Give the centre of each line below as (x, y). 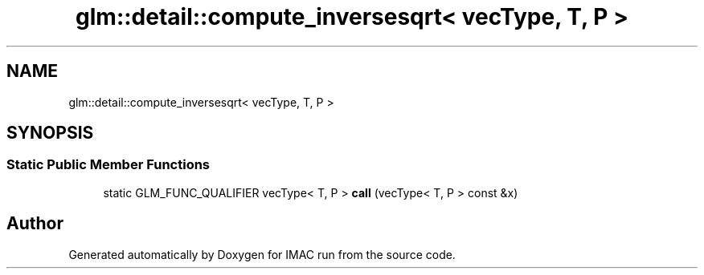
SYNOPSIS (50, 133)
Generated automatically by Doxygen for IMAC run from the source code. (262, 254)
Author (35, 224)
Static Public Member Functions (108, 165)
